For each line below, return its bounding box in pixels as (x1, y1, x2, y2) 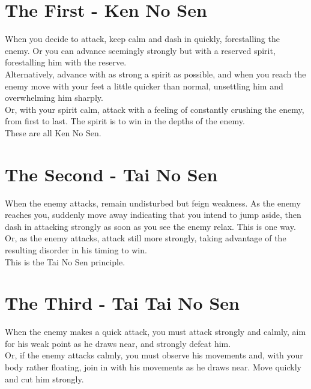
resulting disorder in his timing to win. (5, 243, 147, 256)
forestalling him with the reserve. (5, 56, 127, 68)
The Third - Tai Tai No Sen (5, 291, 240, 315)
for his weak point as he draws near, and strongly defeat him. (5, 337, 231, 349)
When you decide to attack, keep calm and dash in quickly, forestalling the (5, 32, 280, 45)
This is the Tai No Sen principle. (5, 255, 125, 268)
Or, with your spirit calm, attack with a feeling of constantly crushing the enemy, (5, 103, 304, 115)
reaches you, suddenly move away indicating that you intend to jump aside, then (5, 208, 301, 221)
